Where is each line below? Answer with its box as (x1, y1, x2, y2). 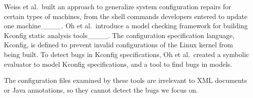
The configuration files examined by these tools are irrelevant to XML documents (4, 75, 247, 85)
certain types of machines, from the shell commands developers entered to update (4, 11, 248, 21)
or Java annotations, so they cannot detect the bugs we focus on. (4, 84, 198, 95)
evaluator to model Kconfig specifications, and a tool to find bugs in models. (4, 59, 233, 69)
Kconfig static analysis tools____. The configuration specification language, (4, 30, 234, 40)
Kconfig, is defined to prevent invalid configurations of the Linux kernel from (4, 39, 233, 50)
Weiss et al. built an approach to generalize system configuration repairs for (4, 1, 232, 11)
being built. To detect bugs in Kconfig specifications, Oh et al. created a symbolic (4, 49, 249, 59)
